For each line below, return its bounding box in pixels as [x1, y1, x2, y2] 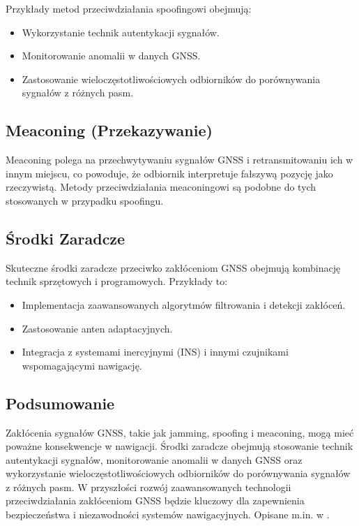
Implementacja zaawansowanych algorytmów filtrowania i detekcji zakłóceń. [22, 297, 346, 312]
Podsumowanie [6, 392, 115, 414]
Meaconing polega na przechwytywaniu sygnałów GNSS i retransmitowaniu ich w [6, 152, 353, 167]
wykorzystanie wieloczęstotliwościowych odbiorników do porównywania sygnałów [6, 466, 351, 481]
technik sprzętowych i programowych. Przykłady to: [6, 274, 228, 288]
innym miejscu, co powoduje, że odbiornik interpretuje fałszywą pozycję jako [6, 166, 333, 180]
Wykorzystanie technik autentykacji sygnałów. [22, 24, 220, 39]
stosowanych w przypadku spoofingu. [6, 193, 164, 207]
